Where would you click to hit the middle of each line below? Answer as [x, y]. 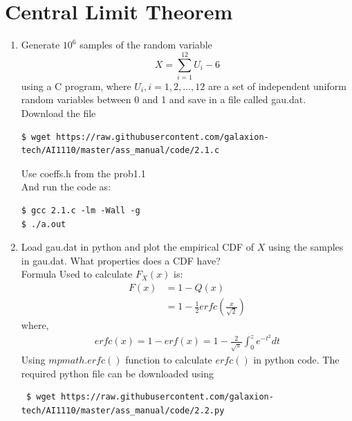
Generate [40, 45]
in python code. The [296, 360]
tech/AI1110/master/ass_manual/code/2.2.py [123, 411]
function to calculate [169, 360]
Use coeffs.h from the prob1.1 [83, 173]
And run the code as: [66, 187]
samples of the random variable [146, 45]
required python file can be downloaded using [118, 373]
